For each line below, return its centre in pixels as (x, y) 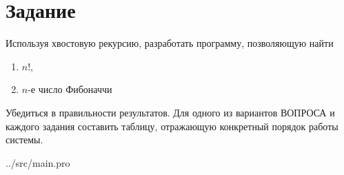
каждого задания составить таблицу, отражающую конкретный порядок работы (172, 126)
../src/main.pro (38, 162)
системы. (24, 140)
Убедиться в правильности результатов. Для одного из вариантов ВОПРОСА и (170, 112)
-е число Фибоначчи (70, 89)
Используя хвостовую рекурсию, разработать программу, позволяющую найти (170, 43)
